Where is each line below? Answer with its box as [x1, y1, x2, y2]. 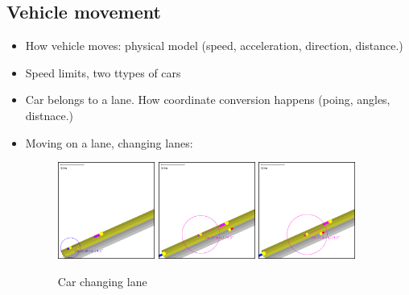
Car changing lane [57, 272, 147, 289]
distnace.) [25, 106, 73, 123]
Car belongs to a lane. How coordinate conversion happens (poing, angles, [25, 91, 390, 108]
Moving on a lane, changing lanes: [25, 134, 193, 151]
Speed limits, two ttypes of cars [25, 64, 181, 81]
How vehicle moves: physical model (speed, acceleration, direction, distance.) [25, 37, 403, 54]
